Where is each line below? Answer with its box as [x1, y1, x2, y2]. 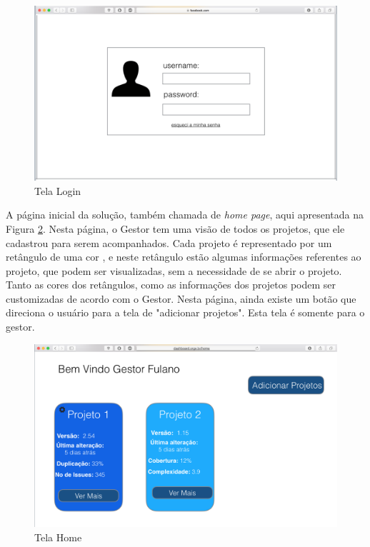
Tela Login [34, 183, 81, 198]
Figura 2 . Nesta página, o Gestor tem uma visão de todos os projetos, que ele [6, 221, 345, 236]
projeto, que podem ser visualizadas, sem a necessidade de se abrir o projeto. [6, 263, 342, 278]
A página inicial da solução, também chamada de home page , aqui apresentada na [6, 207, 364, 222]
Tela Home [34, 529, 82, 544]
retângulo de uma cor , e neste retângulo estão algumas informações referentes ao [6, 249, 361, 264]
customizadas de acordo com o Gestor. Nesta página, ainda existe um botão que [6, 291, 356, 306]
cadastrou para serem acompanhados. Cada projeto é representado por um [6, 235, 332, 250]
